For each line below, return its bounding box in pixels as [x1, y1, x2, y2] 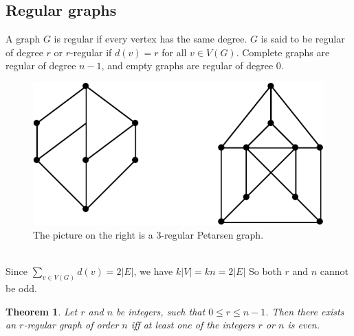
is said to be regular [261, 32, 345, 46]
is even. [287, 317, 320, 332]
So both [248, 264, 282, 278]
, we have [133, 264, 173, 278]
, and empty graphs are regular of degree [101, 58, 274, 73]
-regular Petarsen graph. [161, 228, 264, 242]
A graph [5, 32, 41, 46]
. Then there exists [265, 304, 344, 318]
